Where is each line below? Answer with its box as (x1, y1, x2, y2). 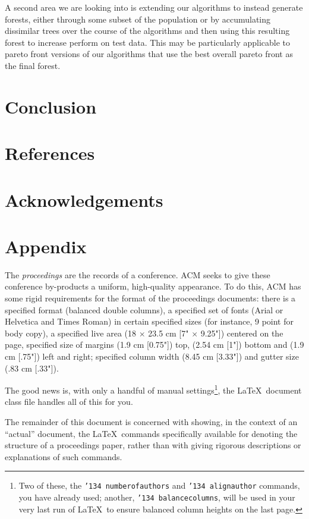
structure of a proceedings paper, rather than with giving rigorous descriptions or (5, 439, 301, 451)
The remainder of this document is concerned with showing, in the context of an (5, 416, 298, 427)
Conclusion (5, 94, 97, 118)
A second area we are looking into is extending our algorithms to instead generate (5, 1, 303, 13)
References (5, 141, 95, 165)
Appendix (5, 234, 87, 258)
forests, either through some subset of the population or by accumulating (5, 12, 271, 25)
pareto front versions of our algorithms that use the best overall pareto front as (5, 48, 293, 60)
